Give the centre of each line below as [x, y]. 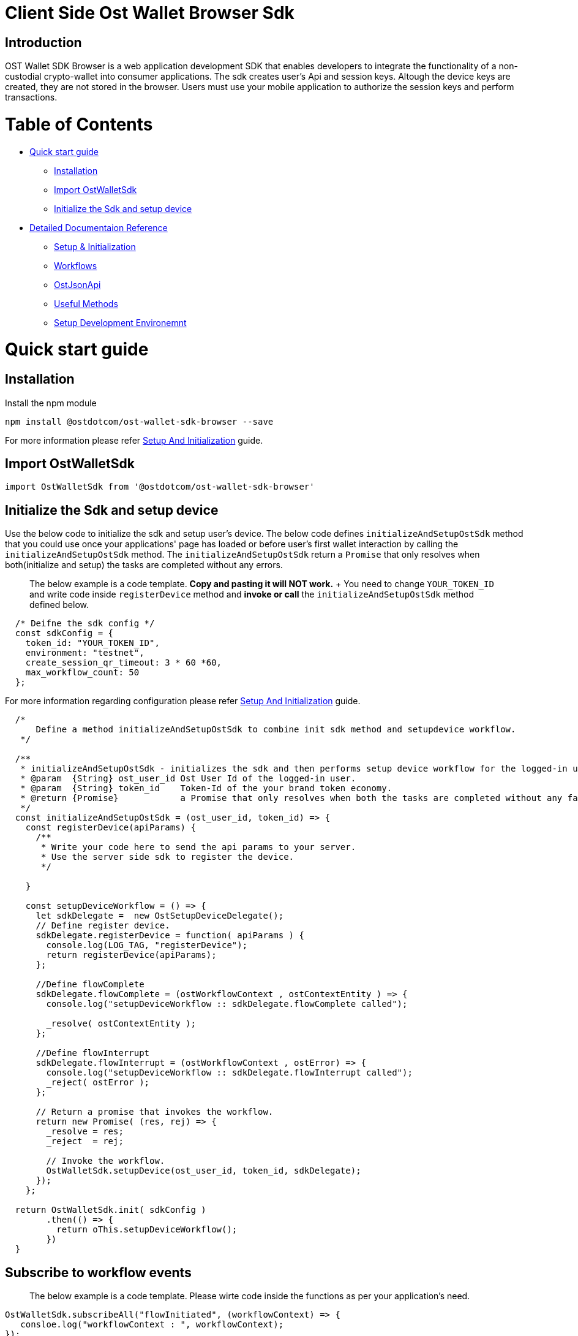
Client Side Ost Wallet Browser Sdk [150, 13]
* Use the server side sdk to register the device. [168, 857]
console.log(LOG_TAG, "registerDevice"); [147, 945]
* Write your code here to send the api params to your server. [199, 847]
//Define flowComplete [90, 985]
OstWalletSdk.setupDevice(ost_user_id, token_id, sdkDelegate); [204, 1171]
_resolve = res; [85, 1132]
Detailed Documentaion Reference [99, 227]
